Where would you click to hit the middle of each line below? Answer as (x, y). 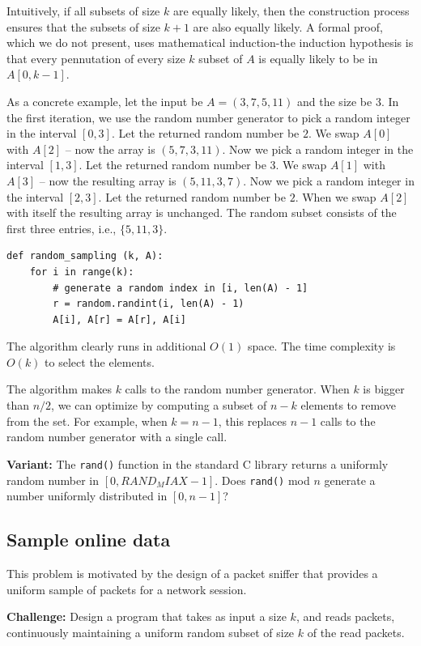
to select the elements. (100, 361)
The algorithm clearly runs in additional (106, 346)
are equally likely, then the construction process (291, 11)
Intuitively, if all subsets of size (83, 11)
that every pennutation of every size (96, 58)
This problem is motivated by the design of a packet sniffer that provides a (192, 573)
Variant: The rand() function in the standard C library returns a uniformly (198, 463)
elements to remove (348, 405)
